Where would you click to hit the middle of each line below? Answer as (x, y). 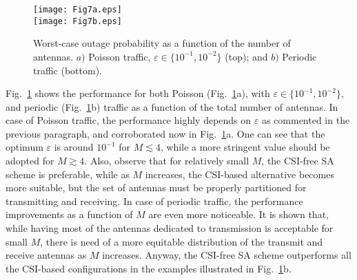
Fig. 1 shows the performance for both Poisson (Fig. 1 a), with (138, 93)
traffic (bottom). (68, 70)
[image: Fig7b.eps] (78, 21)
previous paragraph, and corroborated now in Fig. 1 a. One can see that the (165, 133)
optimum (24, 147)
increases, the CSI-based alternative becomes (239, 174)
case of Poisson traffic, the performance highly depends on (129, 120)
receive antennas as (46, 255)
